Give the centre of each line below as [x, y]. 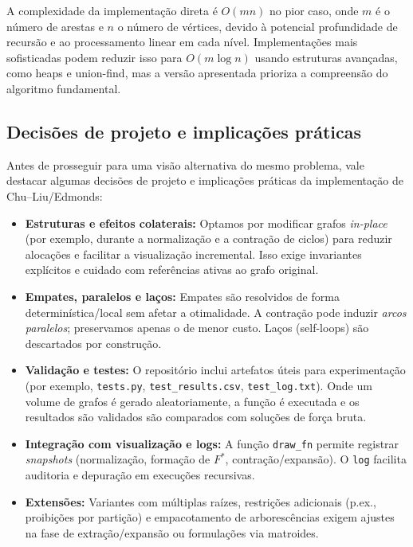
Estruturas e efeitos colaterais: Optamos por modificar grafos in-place [206, 223]
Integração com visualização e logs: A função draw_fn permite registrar [212, 443]
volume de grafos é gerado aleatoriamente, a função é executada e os [192, 401]
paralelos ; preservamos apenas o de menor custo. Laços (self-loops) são [197, 328]
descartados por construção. [93, 343]
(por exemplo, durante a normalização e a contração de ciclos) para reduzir [208, 238]
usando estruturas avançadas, [326, 57]
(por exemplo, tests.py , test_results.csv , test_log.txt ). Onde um [199, 385]
